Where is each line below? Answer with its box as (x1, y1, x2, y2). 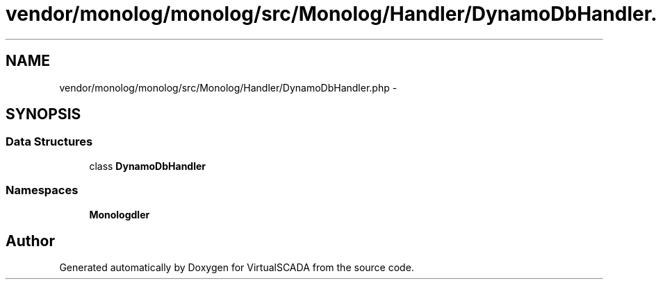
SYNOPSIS (6, 105, 81, 123)
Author (6, 232, 55, 250)
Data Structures (6, 135, 93, 149)
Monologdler (89, 208, 150, 221)
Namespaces (6, 183, 79, 198)
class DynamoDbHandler (89, 159, 206, 172)
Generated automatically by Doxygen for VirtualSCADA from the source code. (59, 261, 414, 274)
